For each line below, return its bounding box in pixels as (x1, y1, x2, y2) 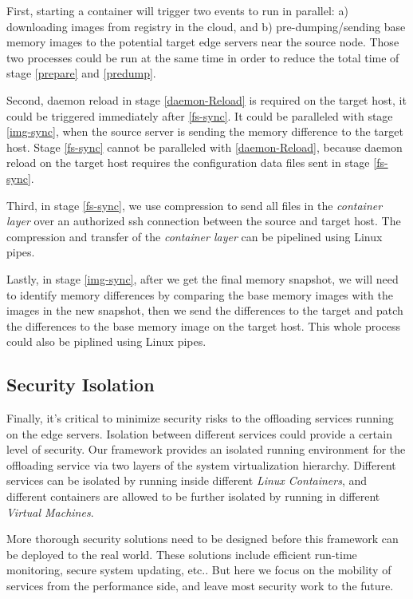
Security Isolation (6, 372, 155, 397)
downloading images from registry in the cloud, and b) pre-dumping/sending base (6, 18, 406, 34)
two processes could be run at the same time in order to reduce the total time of (6, 49, 399, 65)
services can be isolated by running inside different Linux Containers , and (6, 472, 368, 489)
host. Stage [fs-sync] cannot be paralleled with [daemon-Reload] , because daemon (6, 138, 403, 155)
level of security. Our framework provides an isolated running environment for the (6, 441, 406, 458)
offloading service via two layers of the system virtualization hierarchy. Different (6, 456, 396, 473)
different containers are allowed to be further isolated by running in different (6, 488, 380, 505)
